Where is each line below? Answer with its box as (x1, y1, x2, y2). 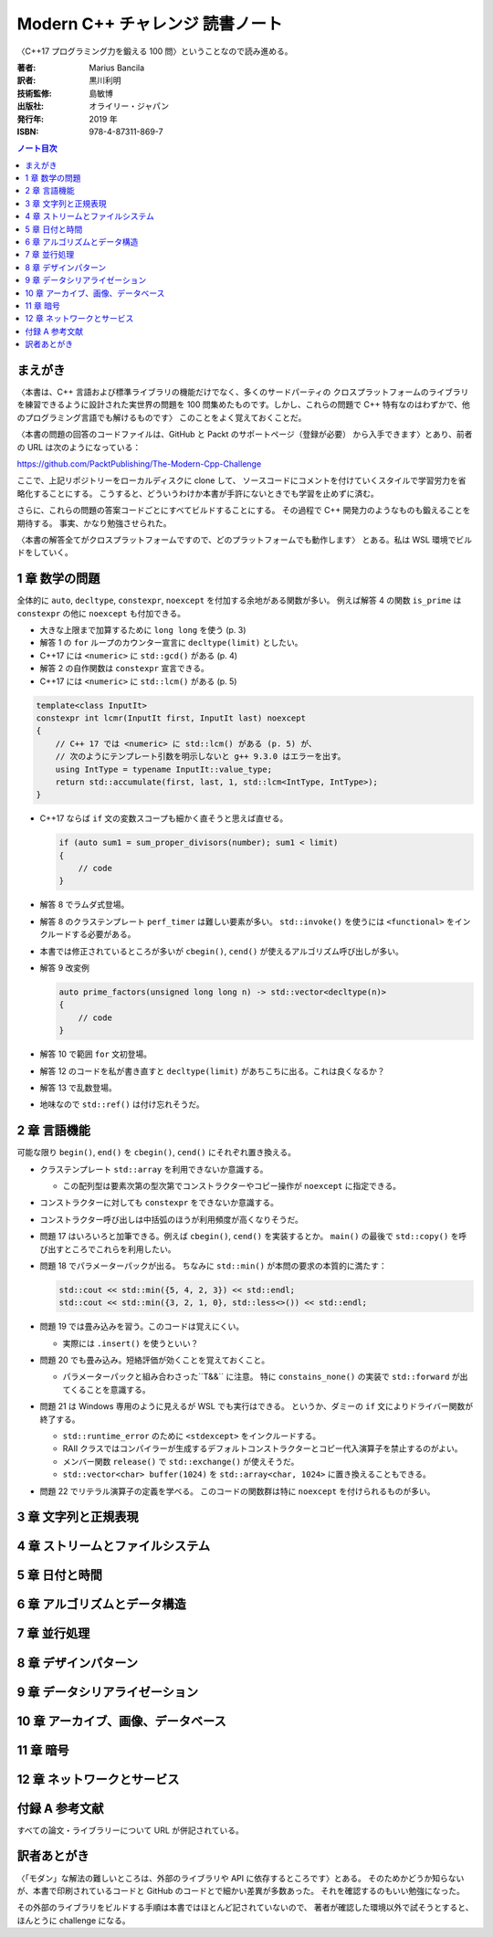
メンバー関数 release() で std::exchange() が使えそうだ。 (62, 1456, 299, 1467)
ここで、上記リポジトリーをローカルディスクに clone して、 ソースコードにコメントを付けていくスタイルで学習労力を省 (16, 475, 467, 486)
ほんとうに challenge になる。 (16, 1914, 131, 1926)
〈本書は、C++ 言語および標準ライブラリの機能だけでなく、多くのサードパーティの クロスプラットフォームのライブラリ (16, 386, 469, 397)
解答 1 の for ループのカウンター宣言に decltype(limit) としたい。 (39, 637, 303, 648)
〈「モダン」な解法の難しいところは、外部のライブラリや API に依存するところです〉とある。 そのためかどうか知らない (16, 1872, 465, 1883)
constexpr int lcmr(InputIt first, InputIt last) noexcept (36, 712, 306, 723)
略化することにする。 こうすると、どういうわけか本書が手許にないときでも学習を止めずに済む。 (16, 488, 379, 499)
